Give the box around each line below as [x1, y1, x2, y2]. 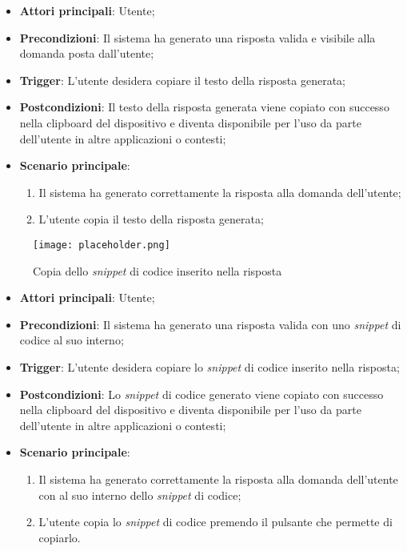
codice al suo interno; [19, 332, 124, 348]
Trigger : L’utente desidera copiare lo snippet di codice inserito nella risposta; [19, 358, 400, 375]
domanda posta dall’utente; [19, 45, 154, 62]
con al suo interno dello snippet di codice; [38, 486, 241, 503]
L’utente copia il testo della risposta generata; [38, 211, 264, 227]
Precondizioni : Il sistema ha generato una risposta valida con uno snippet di [19, 316, 401, 332]
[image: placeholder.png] [33, 239, 170, 251]
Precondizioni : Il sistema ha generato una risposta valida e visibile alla [19, 29, 376, 46]
